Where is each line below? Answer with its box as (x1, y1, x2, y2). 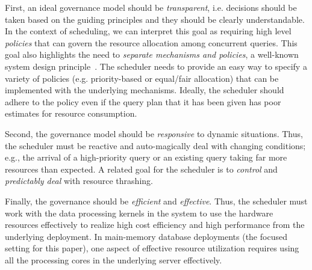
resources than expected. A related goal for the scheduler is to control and (5, 162, 278, 175)
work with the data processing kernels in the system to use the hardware (5, 206, 273, 219)
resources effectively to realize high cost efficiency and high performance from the (5, 218, 305, 231)
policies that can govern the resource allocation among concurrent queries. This (5, 36, 298, 49)
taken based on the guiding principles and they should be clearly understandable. (5, 13, 305, 25)
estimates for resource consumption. (5, 107, 137, 120)
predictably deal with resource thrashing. (5, 174, 153, 187)
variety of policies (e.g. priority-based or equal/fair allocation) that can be (5, 72, 279, 84)
